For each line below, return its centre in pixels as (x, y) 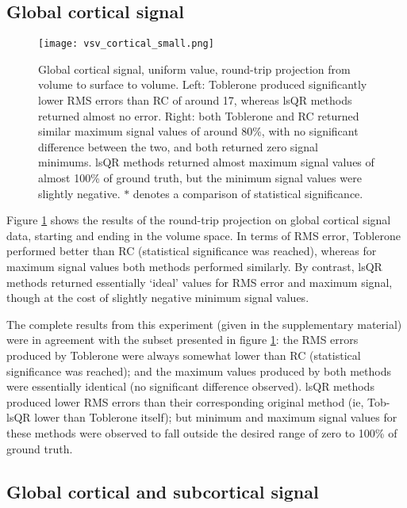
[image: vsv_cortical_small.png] (126, 44)
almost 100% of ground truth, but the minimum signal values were (200, 178)
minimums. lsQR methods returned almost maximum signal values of (206, 162)
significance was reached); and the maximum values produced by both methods (199, 370)
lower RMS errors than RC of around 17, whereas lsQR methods (195, 100)
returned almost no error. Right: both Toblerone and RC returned (199, 115)
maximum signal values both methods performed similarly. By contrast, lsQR (194, 266)
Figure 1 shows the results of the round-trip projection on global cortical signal (199, 220)
